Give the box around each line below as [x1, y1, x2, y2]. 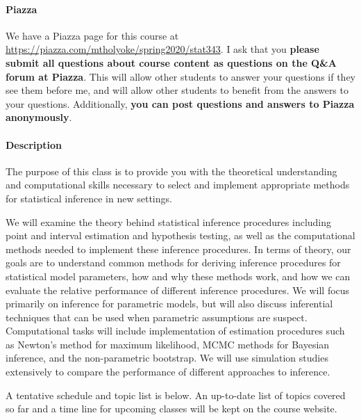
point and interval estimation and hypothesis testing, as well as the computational [6, 228, 355, 243]
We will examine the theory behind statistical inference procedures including [6, 214, 332, 229]
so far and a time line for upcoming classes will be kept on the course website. [6, 401, 337, 416]
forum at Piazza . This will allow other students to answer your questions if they [6, 69, 355, 83]
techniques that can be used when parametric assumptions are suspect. [6, 309, 308, 324]
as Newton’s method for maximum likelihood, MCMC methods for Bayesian [6, 337, 330, 351]
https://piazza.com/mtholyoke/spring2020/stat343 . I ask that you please [6, 42, 319, 56]
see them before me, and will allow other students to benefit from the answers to [6, 83, 349, 97]
